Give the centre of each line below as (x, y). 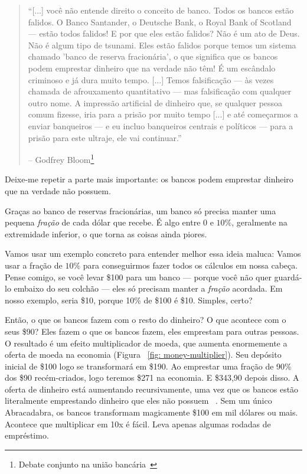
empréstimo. (27, 435)
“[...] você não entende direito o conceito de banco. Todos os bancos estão (161, 10)
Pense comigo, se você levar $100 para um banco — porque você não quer (138, 277)
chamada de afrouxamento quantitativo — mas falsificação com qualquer (160, 91)
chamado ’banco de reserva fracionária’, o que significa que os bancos (153, 56)
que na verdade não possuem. (58, 190)
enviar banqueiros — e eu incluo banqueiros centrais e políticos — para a (161, 125)
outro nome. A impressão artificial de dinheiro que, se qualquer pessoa (155, 102)
